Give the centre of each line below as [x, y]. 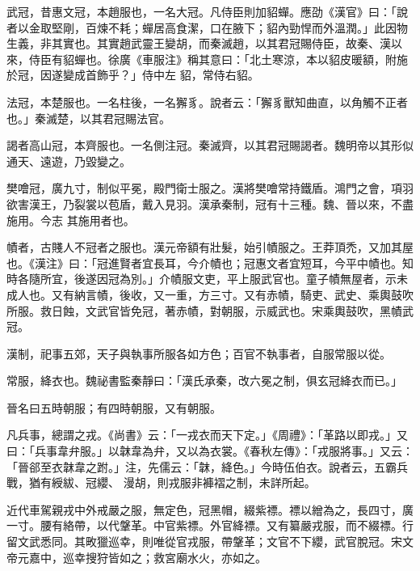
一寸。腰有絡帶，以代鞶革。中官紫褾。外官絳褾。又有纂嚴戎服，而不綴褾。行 [210, 525]
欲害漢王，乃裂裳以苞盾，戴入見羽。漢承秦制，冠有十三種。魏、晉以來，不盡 [210, 203]
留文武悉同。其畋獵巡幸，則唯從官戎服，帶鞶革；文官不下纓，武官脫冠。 [199, 541]
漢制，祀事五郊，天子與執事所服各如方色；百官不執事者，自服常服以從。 [199, 353]
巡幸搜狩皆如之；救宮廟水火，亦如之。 [164, 557]
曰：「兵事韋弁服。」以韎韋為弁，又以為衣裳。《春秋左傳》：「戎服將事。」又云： [210, 451]
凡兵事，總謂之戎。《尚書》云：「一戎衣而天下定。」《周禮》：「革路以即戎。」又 [207, 435]
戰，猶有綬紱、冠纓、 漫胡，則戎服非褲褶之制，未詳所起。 [161, 482]
